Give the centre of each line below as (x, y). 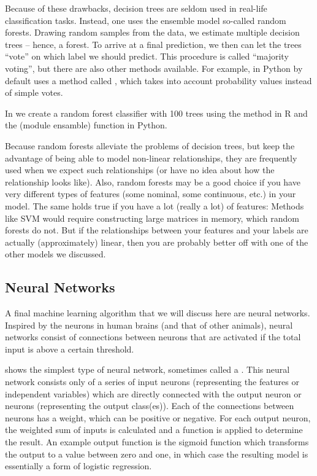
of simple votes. (34, 92)
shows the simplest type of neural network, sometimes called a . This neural (147, 369)
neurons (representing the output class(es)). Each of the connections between (150, 406)
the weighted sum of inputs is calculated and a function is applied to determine (154, 430)
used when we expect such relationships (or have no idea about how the (140, 170)
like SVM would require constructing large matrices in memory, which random (152, 218)
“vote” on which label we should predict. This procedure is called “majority (147, 56)
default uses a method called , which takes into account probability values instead (158, 80)
